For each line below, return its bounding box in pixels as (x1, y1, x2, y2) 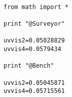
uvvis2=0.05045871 (4, 79, 65, 86)
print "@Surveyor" (4, 20, 65, 27)
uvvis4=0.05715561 (4, 87, 65, 95)
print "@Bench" (4, 62, 54, 70)
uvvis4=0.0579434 (4, 45, 61, 53)
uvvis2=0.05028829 (4, 37, 65, 44)
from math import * (4, 3, 68, 11)
